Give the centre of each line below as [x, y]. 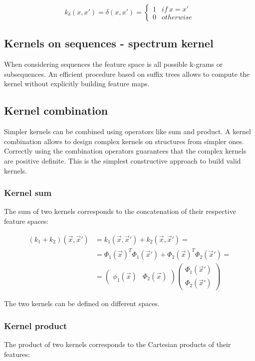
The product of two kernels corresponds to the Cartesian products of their [118, 344]
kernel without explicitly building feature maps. [77, 84]
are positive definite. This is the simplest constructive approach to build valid [123, 160]
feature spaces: [26, 221]
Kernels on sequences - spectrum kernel [109, 43]
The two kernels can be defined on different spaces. [82, 303]
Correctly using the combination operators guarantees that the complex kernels [125, 151]
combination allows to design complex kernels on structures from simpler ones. [124, 141]
